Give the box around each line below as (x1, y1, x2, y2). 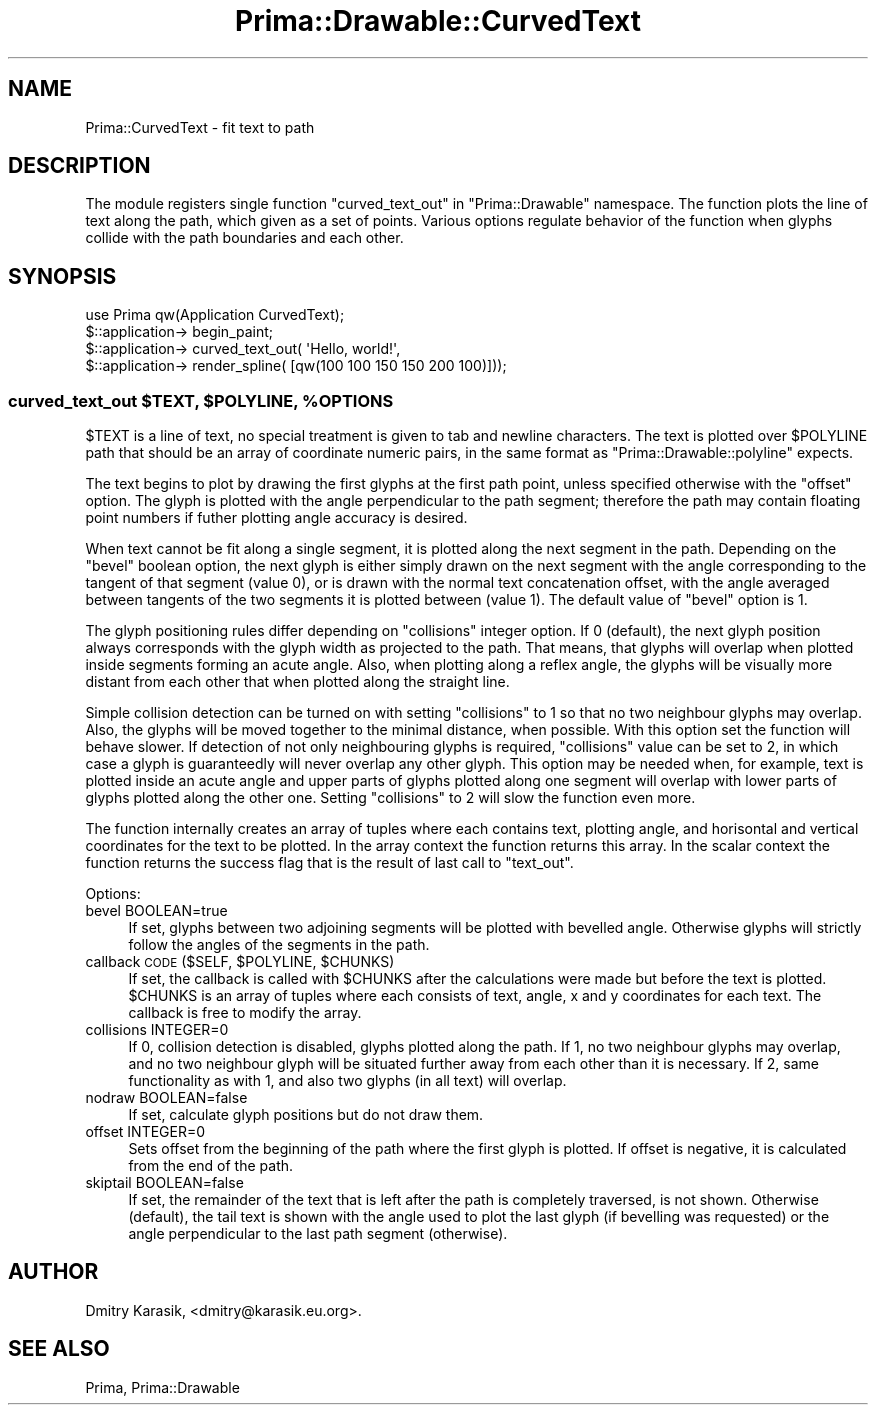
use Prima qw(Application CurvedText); (85, 306, 345, 324)
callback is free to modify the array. (128, 1004, 362, 1022)
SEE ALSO (8, 1336, 110, 1362)
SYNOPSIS (8, 263, 117, 289)
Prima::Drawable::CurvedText (235, 4, 641, 38)
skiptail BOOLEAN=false (85, 1174, 244, 1192)
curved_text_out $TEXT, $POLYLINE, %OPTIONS (8, 390, 394, 411)
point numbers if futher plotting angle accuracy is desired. (85, 509, 468, 527)
